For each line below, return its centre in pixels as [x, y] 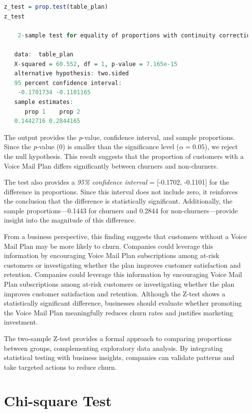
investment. [21, 322]
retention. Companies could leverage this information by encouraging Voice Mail [123, 274]
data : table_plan [44, 54]
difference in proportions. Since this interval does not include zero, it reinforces [121, 191]
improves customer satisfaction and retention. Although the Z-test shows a [115, 293]
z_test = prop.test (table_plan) [56, 7]
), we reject [221, 146]
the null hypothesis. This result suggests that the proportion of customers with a [124, 156]
